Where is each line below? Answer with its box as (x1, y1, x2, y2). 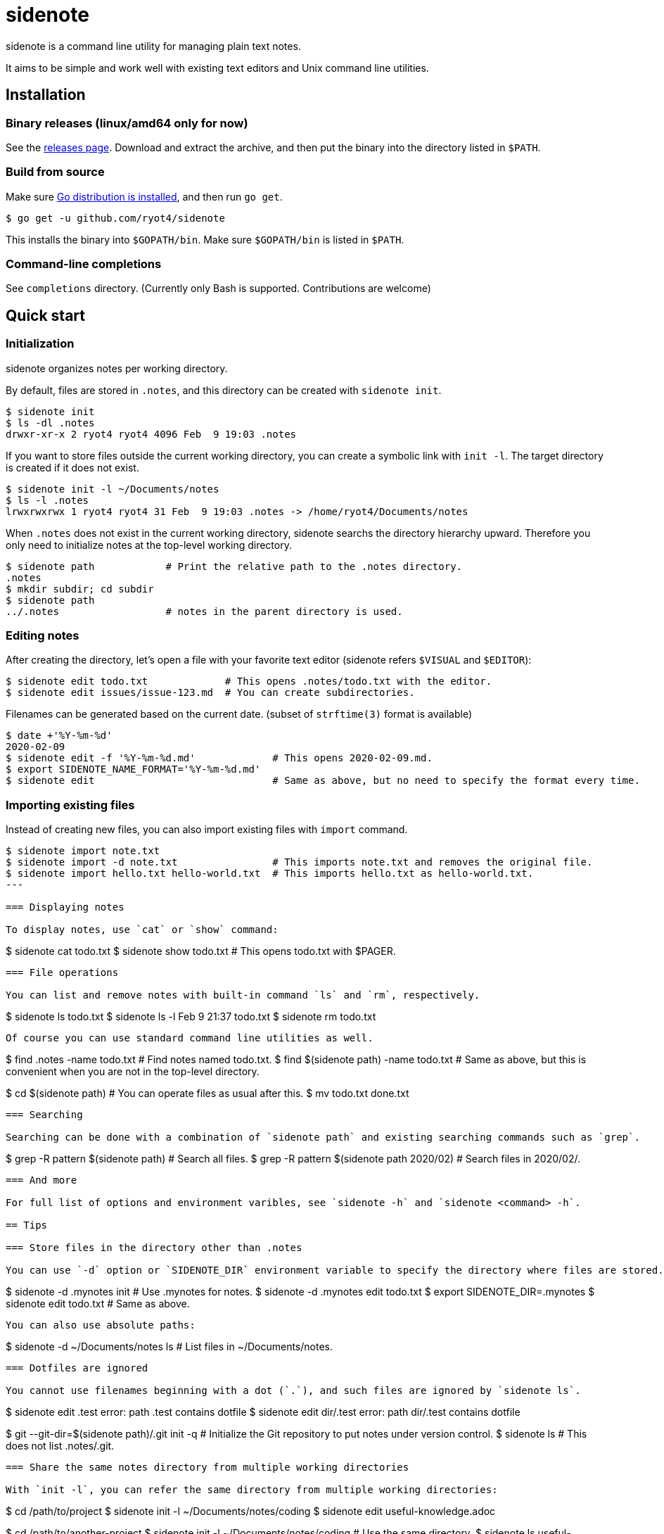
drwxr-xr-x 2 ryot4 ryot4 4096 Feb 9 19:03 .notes (6, 428, 297, 440)
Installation (6, 86, 86, 104)
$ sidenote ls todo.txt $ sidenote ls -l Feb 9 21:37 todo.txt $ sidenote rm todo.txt (6, 1010, 376, 1023)
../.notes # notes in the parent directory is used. (6, 605, 403, 617)
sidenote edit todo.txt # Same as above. (6, 1298, 190, 1310)
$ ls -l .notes (6, 494, 89, 506)
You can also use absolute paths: (6, 1319, 196, 1331)
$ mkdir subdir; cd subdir (6, 583, 154, 595)
